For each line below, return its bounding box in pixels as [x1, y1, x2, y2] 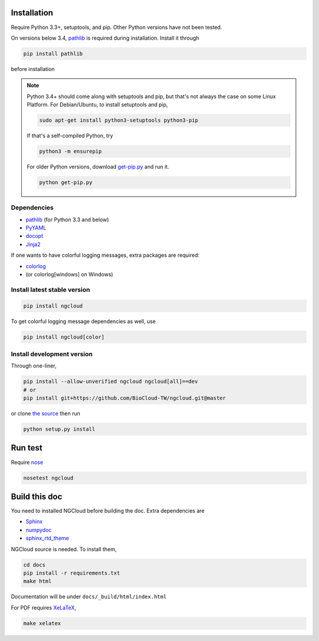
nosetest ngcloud [23, 474, 74, 481]
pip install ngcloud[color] [23, 333, 105, 340]
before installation [11, 65, 55, 72]
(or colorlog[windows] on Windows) [25, 271, 113, 278]
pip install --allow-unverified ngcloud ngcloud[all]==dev [23, 378, 198, 385]
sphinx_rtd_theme [25, 534, 69, 542]
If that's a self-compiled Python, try [27, 132, 113, 139]
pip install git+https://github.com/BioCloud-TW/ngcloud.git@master [23, 395, 226, 402]
